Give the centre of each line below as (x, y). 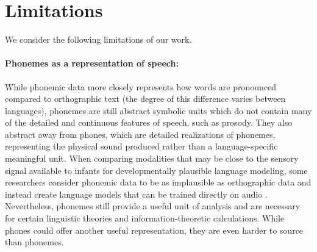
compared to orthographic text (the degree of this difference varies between (145, 99)
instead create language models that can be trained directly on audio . (136, 194)
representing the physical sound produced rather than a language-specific (141, 146)
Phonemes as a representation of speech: (92, 63)
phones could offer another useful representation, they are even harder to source (154, 230)
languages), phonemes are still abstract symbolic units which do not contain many (158, 110)
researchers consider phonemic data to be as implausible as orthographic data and (158, 182)
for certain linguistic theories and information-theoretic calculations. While (145, 218)
